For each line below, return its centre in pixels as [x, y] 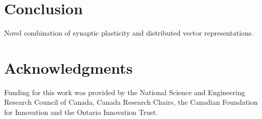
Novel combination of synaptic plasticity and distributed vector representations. [129, 33]
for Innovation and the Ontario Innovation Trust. [81, 112]
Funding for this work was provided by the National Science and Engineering [125, 92]
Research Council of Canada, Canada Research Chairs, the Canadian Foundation [131, 102]
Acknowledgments [68, 67]
